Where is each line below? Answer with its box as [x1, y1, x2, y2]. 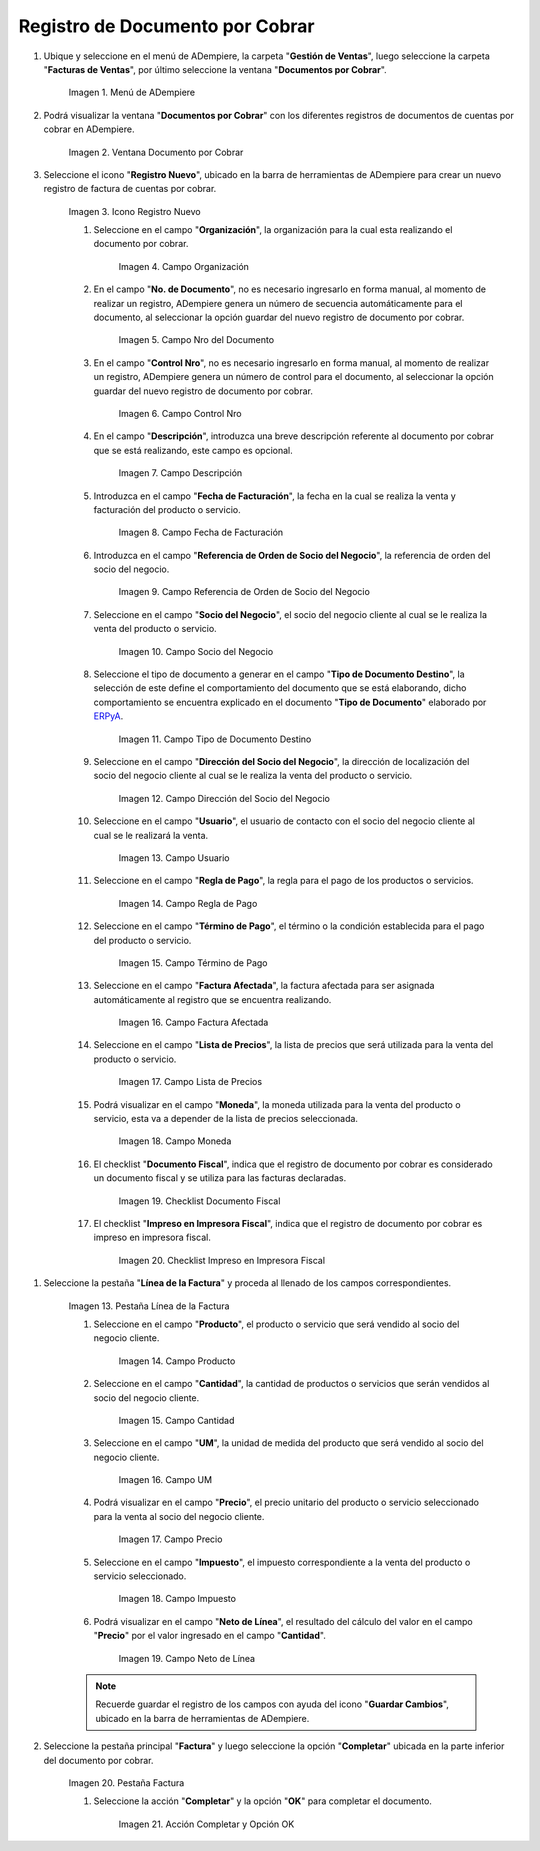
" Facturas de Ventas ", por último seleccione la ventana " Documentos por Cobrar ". [43, 63, 387, 75]
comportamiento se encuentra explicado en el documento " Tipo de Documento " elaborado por [93, 696, 487, 708]
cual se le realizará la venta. [93, 829, 209, 841]
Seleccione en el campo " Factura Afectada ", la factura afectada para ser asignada [93, 980, 435, 992]
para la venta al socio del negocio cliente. [93, 1510, 265, 1522]
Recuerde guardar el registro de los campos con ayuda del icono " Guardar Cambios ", [95, 1698, 450, 1710]
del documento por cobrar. [43, 1754, 154, 1766]
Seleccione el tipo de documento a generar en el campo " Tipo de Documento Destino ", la [93, 668, 465, 680]
